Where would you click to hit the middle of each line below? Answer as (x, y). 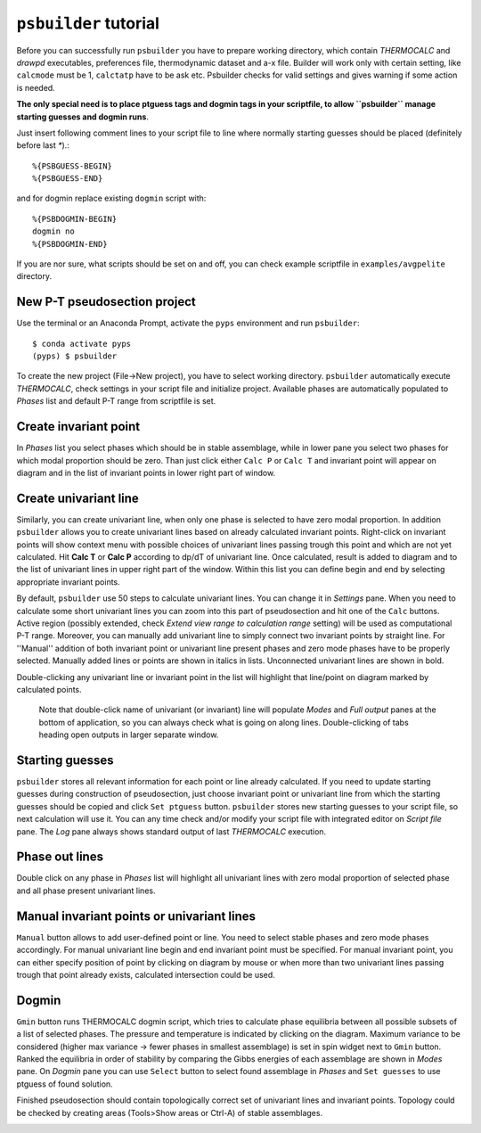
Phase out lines (60, 857)
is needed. (36, 87)
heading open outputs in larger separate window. (129, 735)
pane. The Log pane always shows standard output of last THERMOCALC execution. (171, 831)
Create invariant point (78, 427)
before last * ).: (43, 145)
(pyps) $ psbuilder (75, 356)
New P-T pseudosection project (106, 302)
